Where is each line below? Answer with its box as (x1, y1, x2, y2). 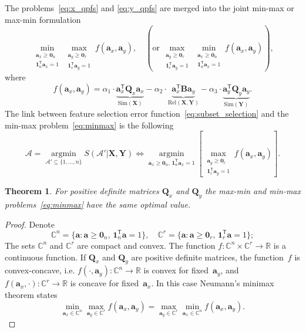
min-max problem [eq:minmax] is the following (5, 118, 174, 131)
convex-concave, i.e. (5, 264, 75, 276)
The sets (5, 239, 35, 251)
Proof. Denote (5, 218, 55, 230)
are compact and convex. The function (77, 239, 216, 251)
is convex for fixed (143, 264, 209, 276)
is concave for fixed (70, 277, 139, 289)
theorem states (5, 288, 58, 300)
